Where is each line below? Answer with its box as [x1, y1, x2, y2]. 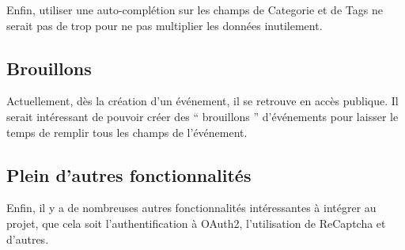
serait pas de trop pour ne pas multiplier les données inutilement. [6, 17, 323, 33]
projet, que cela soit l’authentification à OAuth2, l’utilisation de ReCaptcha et [6, 214, 386, 231]
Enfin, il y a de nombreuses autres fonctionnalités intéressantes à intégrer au [6, 199, 377, 216]
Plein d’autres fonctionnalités [6, 162, 252, 187]
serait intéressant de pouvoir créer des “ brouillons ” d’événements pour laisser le [6, 108, 399, 124]
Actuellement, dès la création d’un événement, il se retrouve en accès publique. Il [6, 93, 399, 109]
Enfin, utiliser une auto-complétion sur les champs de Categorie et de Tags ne [6, 2, 383, 17]
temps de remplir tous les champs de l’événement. [6, 123, 248, 140]
